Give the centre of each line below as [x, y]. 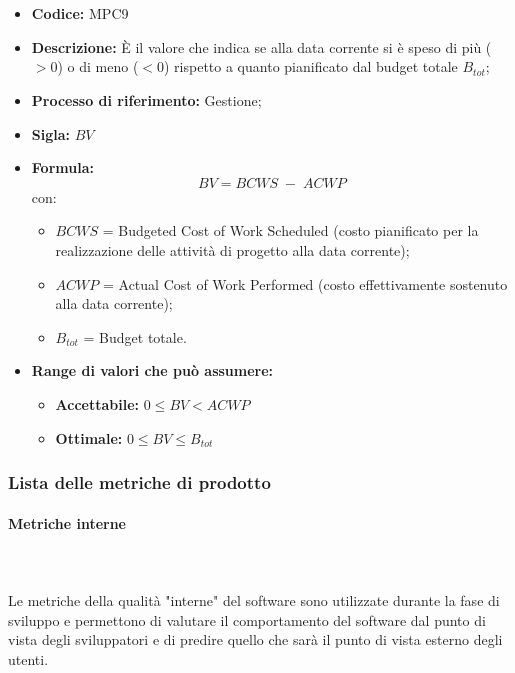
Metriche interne [67, 522]
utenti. [28, 658]
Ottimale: [89, 437]
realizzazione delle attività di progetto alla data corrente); [232, 249]
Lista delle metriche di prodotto [139, 482]
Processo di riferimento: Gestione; [146, 99]
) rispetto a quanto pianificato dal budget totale [311, 66]
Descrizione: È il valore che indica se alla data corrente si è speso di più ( [261, 46]
